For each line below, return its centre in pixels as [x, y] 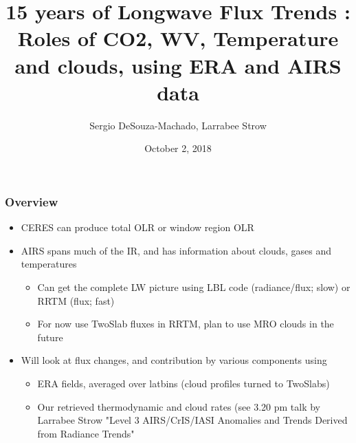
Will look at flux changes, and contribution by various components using [174, 360]
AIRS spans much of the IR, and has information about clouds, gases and [176, 250]
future [50, 337]
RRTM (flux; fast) [76, 300]
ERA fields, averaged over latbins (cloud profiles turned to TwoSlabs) [183, 383]
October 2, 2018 [178, 148]
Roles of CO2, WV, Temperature [178, 38]
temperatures [49, 264]
